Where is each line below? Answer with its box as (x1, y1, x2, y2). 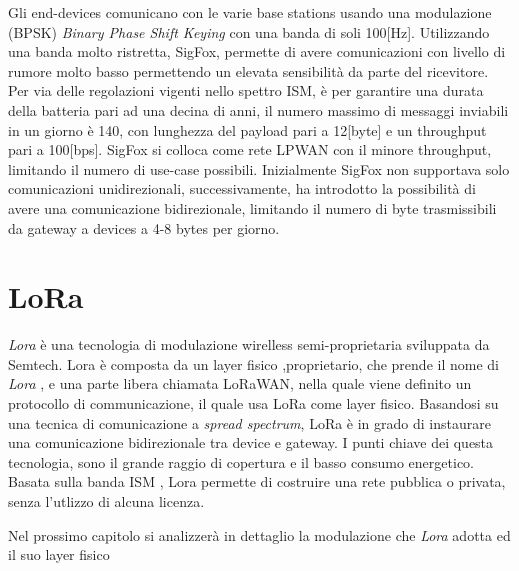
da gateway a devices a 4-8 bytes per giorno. (8, 217, 280, 238)
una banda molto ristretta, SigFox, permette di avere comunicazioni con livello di (8, 41, 506, 62)
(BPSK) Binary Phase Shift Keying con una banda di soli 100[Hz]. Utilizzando (8, 21, 490, 42)
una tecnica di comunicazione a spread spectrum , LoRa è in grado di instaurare (8, 412, 491, 433)
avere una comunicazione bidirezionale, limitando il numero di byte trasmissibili (8, 197, 497, 218)
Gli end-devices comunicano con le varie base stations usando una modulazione (8, 2, 492, 22)
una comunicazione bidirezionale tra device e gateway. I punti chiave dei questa (8, 432, 494, 453)
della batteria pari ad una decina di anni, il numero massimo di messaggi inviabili (8, 99, 509, 120)
